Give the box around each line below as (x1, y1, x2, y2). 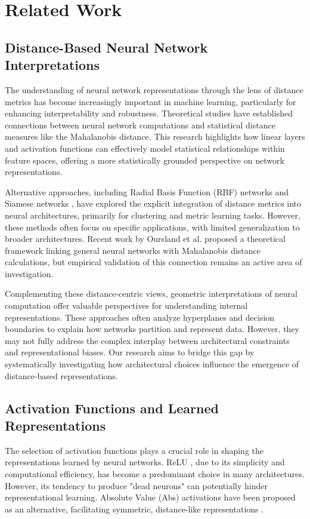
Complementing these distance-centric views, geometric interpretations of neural (5, 287, 297, 300)
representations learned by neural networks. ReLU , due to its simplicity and (5, 456, 285, 468)
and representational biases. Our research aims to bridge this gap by (5, 346, 255, 358)
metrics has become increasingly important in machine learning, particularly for (5, 95, 296, 108)
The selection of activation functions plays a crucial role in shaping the (5, 444, 263, 456)
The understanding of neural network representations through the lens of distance (5, 83, 303, 96)
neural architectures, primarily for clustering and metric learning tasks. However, (5, 208, 300, 221)
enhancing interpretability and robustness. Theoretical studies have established (5, 107, 293, 119)
